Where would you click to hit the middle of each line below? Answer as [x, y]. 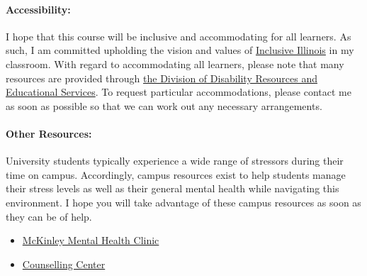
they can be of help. [49, 216]
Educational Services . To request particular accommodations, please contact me [179, 92]
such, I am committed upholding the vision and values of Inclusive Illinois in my [180, 50]
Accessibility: [38, 9]
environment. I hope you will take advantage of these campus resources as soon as [183, 202]
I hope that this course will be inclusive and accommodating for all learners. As [179, 36]
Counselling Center [64, 264]
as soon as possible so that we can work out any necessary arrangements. [164, 105]
